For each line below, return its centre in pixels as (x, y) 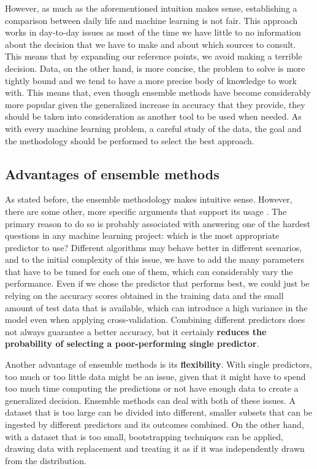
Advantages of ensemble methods (112, 173)
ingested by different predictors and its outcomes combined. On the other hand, (155, 424)
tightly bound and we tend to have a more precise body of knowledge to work (151, 80)
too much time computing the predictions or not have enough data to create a (152, 388)
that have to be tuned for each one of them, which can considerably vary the (149, 271)
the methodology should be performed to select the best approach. (130, 140)
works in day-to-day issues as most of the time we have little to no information (153, 32)
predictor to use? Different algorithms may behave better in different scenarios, (154, 247)
